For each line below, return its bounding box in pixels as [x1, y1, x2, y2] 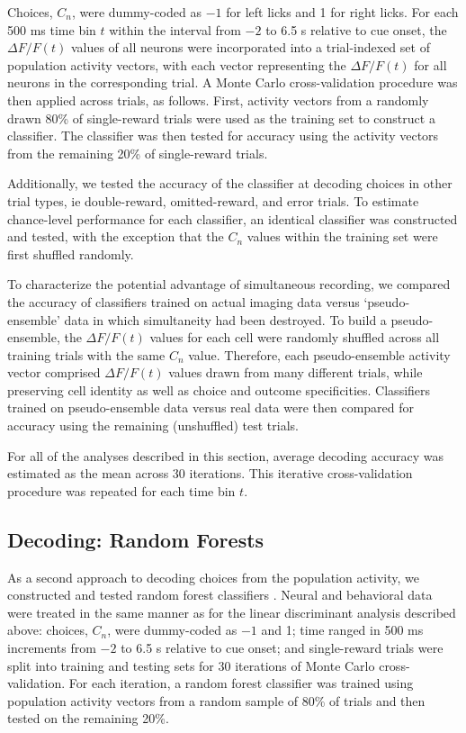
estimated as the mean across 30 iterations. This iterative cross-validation [7, 464, 413, 483]
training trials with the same [7, 345, 166, 364]
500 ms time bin [7, 20, 96, 39]
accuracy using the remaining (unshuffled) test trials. [7, 416, 299, 435]
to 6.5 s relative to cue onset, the [265, 20, 447, 39]
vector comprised [7, 363, 101, 382]
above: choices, [7, 620, 88, 639]
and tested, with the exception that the [7, 227, 224, 246]
